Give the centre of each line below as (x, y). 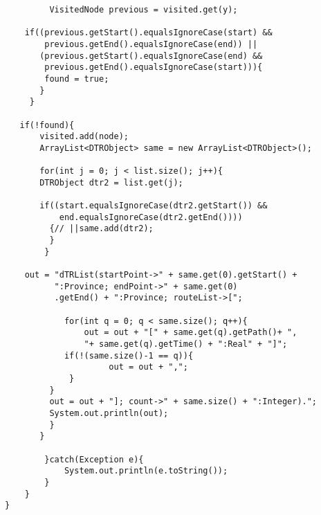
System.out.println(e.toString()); (146, 471)
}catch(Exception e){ (94, 459)
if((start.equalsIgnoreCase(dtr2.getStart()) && (154, 206)
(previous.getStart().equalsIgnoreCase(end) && (151, 56)
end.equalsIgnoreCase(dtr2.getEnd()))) (151, 217)
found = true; (77, 79)
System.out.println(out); (109, 413)
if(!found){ (47, 125)
